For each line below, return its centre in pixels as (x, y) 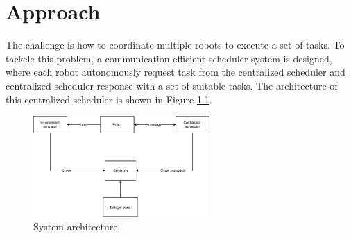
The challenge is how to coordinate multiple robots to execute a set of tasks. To (175, 45)
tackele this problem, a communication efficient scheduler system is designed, (169, 58)
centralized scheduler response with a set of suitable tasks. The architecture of (172, 85)
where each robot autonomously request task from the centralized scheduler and (175, 72)
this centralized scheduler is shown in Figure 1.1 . (109, 99)
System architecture (76, 227)
